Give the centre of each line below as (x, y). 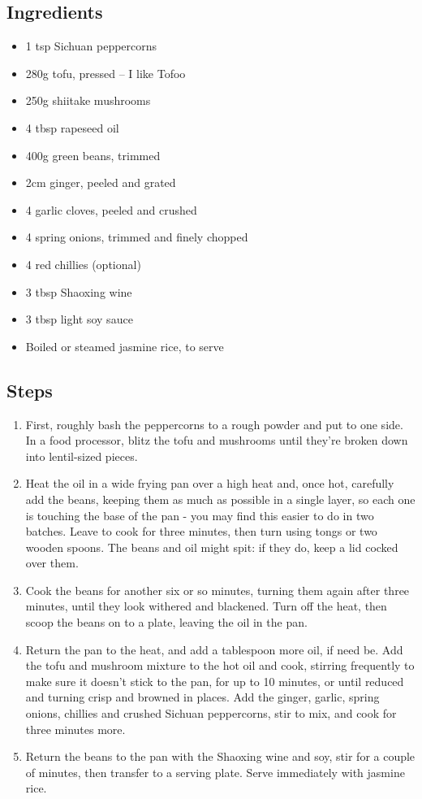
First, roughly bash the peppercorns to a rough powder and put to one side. (214, 424)
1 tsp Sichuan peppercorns (91, 46)
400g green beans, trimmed (93, 155)
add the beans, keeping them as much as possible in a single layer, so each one (220, 499)
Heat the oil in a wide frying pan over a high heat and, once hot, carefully (210, 483)
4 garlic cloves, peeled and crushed (111, 209)
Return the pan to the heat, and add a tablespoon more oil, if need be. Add (214, 649)
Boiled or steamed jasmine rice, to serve (125, 346)
